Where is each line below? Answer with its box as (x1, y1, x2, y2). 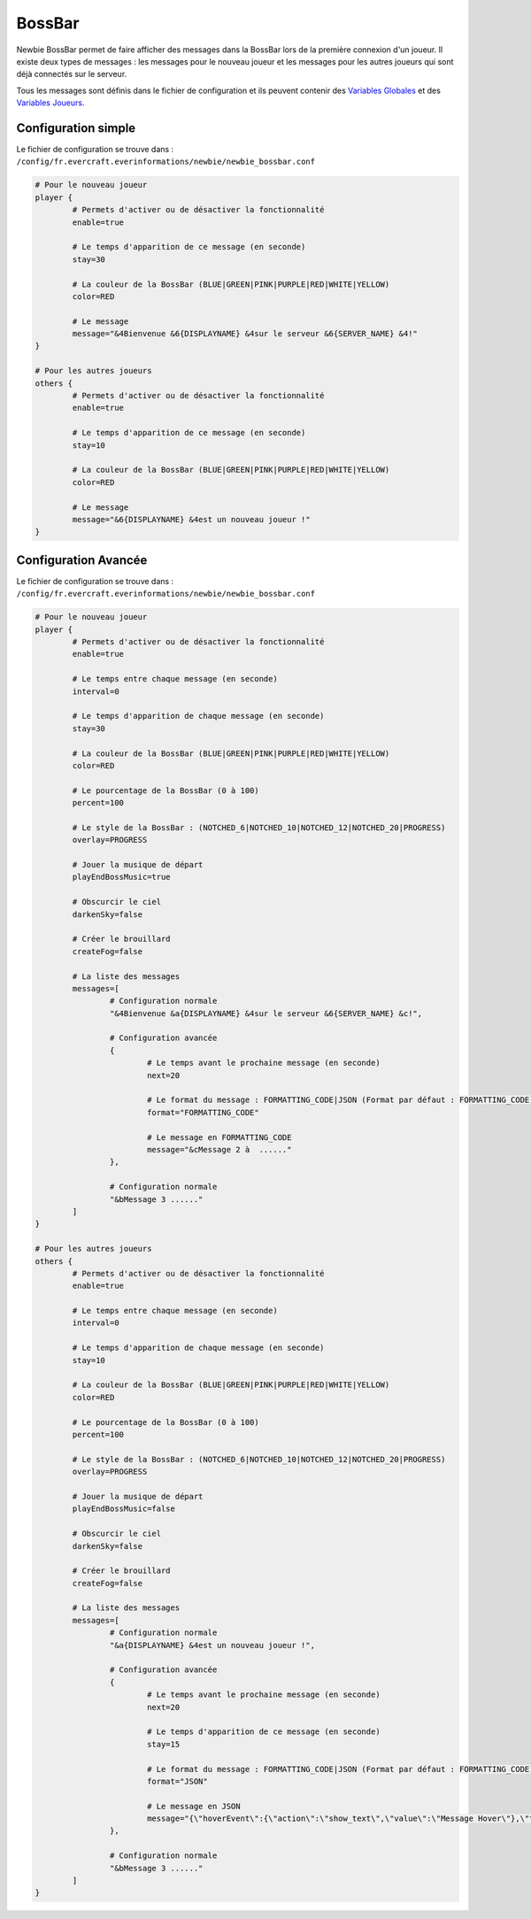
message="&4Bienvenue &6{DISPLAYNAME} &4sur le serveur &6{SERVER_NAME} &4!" (72, 328, 418, 339)
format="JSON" (146, 1776, 208, 1786)
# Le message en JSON (146, 1801, 241, 1811)
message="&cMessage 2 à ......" (146, 1144, 292, 1154)
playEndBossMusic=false (72, 1504, 176, 1514)
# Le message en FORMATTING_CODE (146, 1132, 292, 1142)
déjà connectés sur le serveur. (16, 69, 127, 80)
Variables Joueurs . (16, 97, 85, 108)
